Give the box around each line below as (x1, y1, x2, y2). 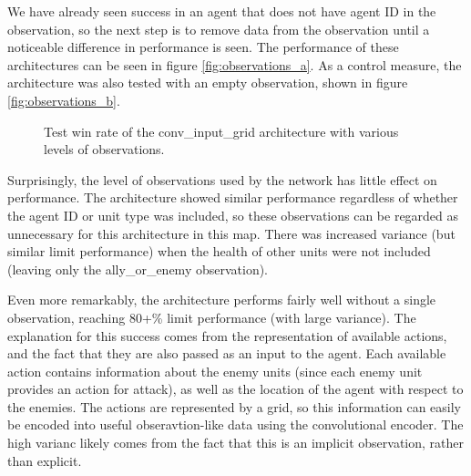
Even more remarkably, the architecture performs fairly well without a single (7, 290, 436, 309)
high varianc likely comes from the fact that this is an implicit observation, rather (7, 433, 465, 452)
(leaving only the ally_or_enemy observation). (7, 259, 269, 278)
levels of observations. (44, 140, 165, 159)
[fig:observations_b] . (7, 90, 120, 109)
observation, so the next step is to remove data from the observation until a (7, 19, 430, 38)
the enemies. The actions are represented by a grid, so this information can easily (7, 397, 462, 416)
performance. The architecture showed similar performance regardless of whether (7, 188, 458, 207)
